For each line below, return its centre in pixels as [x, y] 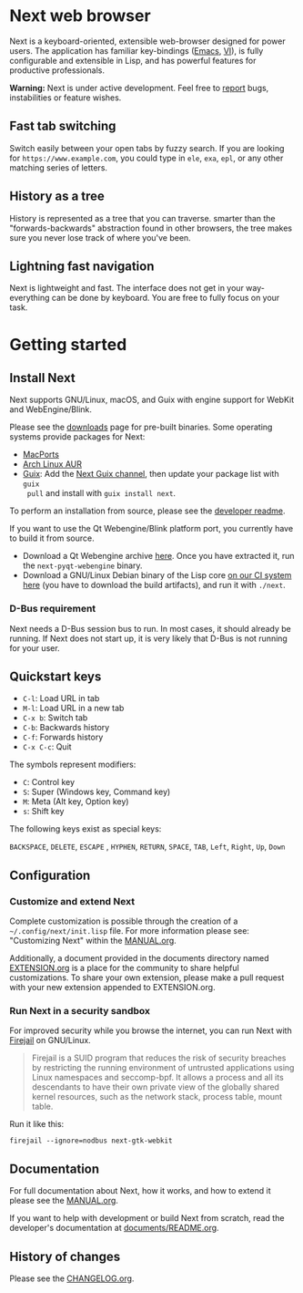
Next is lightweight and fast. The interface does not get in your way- [137, 288]
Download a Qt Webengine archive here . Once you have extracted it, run [158, 556]
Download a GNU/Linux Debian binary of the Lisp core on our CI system [157, 575]
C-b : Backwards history [66, 728]
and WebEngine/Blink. [51, 409]
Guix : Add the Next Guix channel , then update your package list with [151, 474]
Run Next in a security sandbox [80, 1011]
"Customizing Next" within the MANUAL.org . [93, 941]
